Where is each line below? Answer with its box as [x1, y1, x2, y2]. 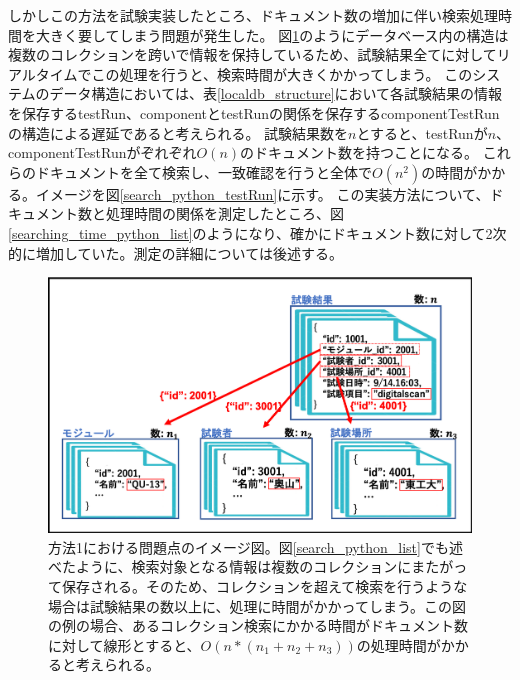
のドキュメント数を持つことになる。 [240, 142, 479, 163]
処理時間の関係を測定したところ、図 [105, 203, 344, 224]
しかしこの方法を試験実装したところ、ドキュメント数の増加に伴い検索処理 [8, 5, 498, 25]
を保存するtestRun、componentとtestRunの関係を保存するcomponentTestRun [8, 102, 500, 123]
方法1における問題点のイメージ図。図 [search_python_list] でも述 [48, 536, 463, 557]
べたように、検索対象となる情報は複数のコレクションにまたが [48, 556, 454, 577]
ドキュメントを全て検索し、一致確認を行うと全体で [35, 161, 372, 182]
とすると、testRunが [356, 122, 488, 143]
